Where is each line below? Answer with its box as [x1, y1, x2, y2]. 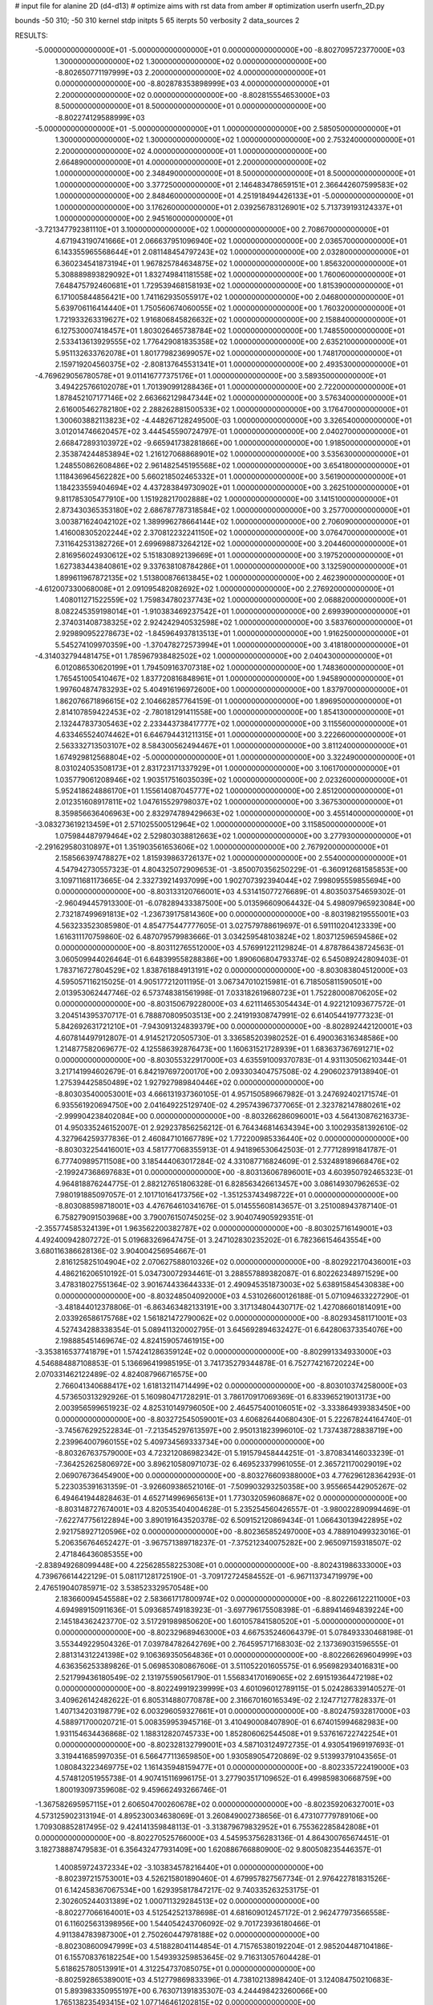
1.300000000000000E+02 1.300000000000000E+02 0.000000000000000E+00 [55, 56, 327, 66]
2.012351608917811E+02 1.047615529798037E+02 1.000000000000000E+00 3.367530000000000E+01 [55, 797, 403, 807]
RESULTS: [14, 30, 48, 40]
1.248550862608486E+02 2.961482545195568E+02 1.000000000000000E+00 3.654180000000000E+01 [55, 460, 411, 470]
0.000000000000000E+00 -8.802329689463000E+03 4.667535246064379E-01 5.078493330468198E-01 [55, 1628, 413, 1638]
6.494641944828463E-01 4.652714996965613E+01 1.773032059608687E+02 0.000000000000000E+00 [55, 1493, 408, 1503]
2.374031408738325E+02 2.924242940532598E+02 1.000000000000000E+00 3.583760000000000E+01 [55, 618, 413, 627]
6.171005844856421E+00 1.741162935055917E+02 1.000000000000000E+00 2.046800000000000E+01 [55, 292, 404, 302]
